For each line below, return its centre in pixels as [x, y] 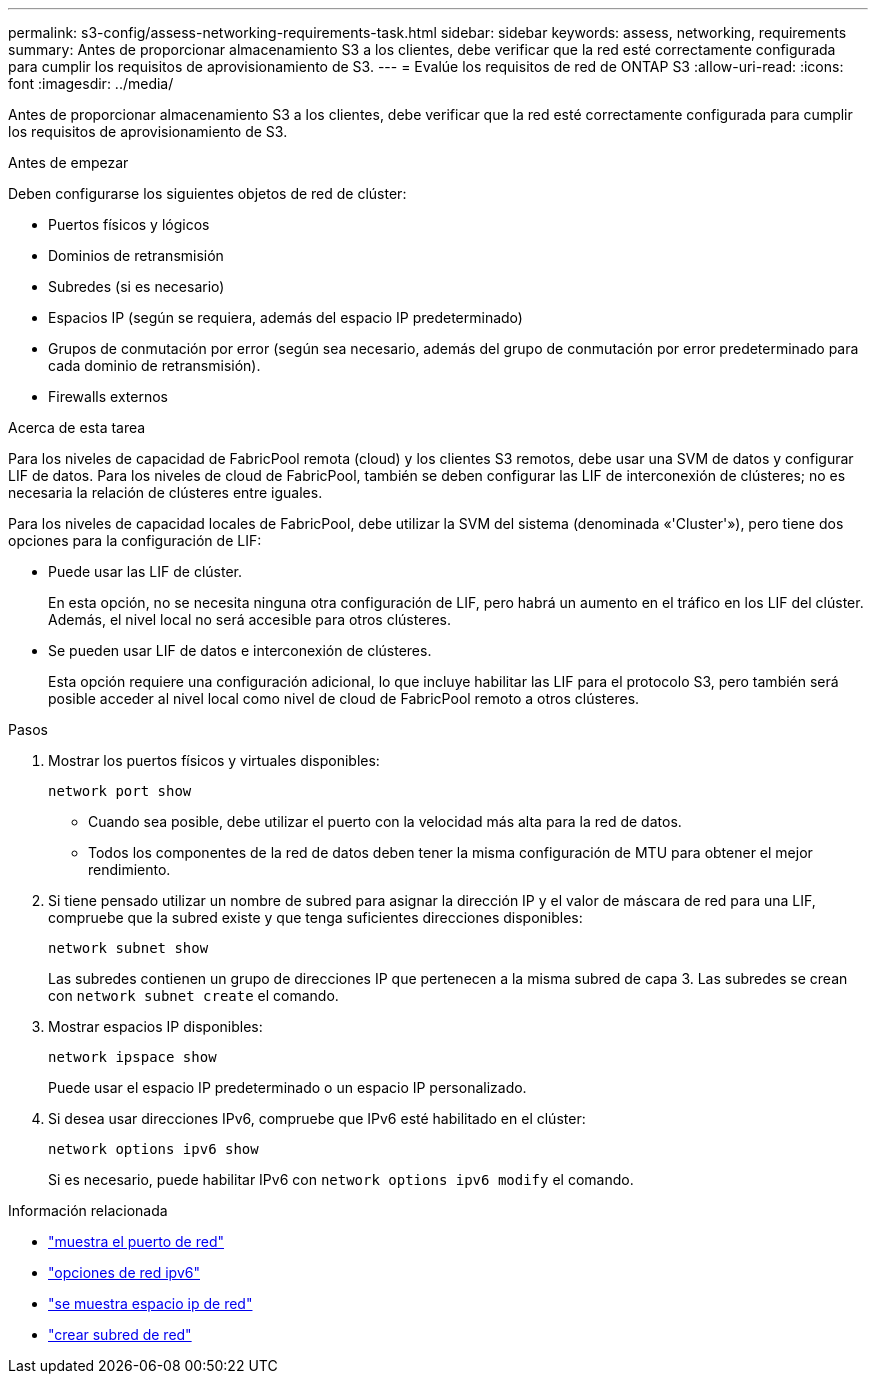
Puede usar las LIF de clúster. [145, 571]
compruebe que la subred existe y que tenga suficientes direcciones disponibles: [315, 917]
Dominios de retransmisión [136, 255]
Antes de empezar [68, 162]
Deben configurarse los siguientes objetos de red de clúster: [207, 193]
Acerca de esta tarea [77, 427]
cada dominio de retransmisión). [154, 365]
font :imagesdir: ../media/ [91, 83]
